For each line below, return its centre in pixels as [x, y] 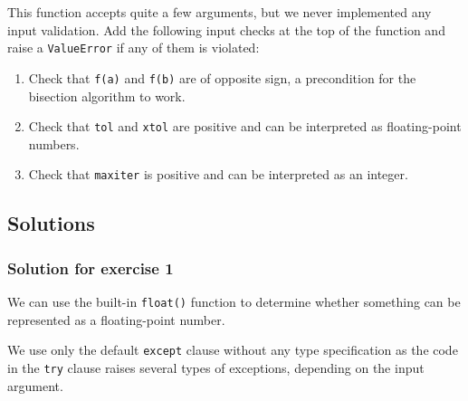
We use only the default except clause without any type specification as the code [233, 350]
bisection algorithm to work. [107, 95]
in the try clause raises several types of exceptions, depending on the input [216, 367]
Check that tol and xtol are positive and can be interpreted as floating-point [245, 126]
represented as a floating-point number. [116, 319]
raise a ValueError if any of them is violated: [134, 48]
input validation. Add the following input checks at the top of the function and [226, 29]
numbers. [54, 143]
